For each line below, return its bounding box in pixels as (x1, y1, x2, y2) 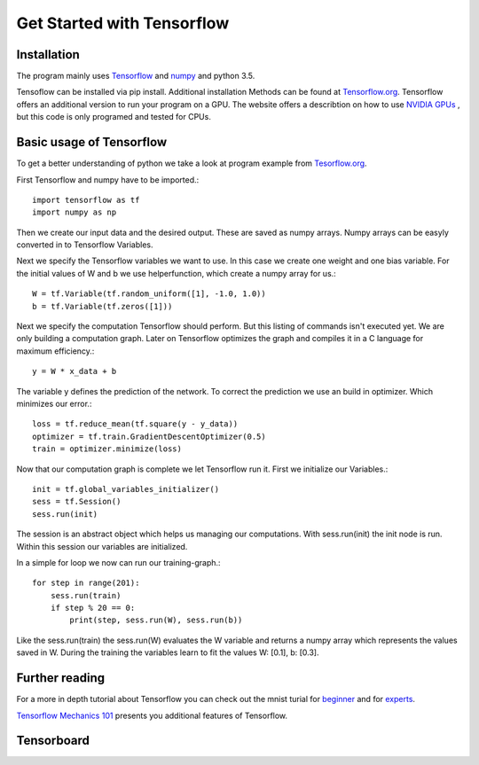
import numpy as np (32, 207, 117, 217)
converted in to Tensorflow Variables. (16, 239, 153, 250)
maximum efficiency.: (16, 346, 95, 356)
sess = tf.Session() (32, 496, 122, 507)
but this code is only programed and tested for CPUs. (16, 112, 212, 122)
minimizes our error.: (16, 399, 92, 409)
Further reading (16, 670, 106, 686)
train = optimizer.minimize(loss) (32, 444, 182, 454)
